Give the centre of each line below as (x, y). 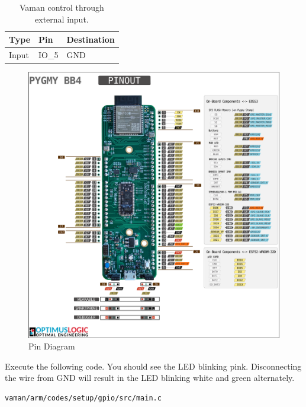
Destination (91, 39)
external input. (62, 19)
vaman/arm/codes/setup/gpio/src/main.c (83, 398)
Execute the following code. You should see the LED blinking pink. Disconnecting (153, 366)
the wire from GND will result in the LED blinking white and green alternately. (150, 378)
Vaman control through (62, 7)
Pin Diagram (52, 346)
